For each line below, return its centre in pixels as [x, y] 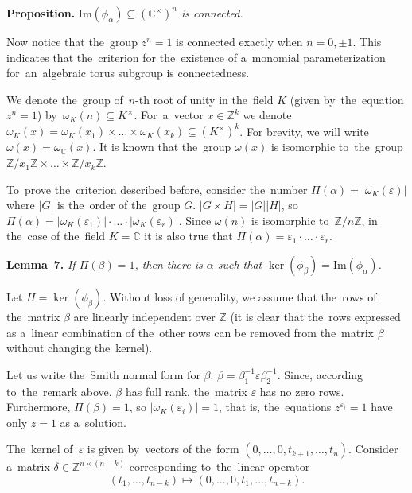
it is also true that [189, 236]
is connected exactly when [239, 41]
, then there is [169, 264]
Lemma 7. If [41, 264]
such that [240, 264]
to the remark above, [59, 391]
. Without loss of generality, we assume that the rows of [240, 297]
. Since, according [320, 374]
